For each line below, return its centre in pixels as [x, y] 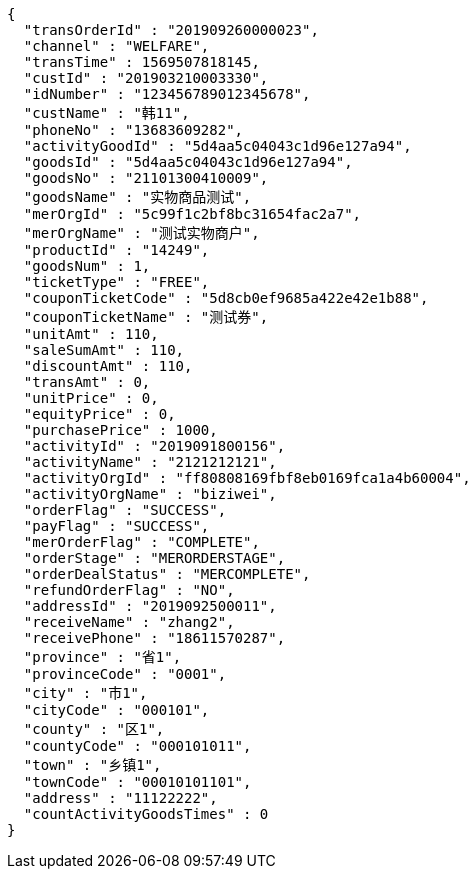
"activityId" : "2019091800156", [154, 446]
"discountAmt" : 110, [108, 366]
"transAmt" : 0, [87, 382]
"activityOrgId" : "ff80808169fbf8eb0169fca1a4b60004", [247, 478]
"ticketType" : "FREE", [116, 282]
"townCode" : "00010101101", [137, 782]
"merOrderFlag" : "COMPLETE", [141, 542]
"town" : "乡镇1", [92, 765]
